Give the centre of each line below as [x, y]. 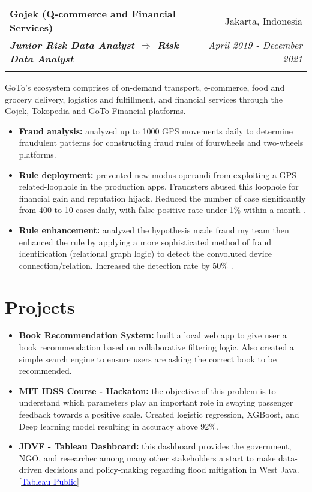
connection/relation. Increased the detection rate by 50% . [126, 265]
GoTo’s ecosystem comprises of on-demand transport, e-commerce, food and [145, 87]
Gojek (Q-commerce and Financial [93, 13]
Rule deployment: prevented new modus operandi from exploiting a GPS [157, 174]
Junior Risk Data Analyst [72, 45]
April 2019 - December [255, 45]
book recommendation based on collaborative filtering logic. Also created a [156, 347]
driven [30, 469]
